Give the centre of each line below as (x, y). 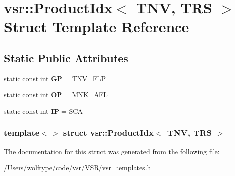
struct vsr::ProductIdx (108, 133)
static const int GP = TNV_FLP (55, 78)
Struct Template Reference (97, 27)
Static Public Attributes (66, 57)
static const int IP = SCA (43, 111)
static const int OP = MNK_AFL (56, 95)
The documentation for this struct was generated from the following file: (112, 151)
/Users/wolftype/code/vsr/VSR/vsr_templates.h (78, 167)
